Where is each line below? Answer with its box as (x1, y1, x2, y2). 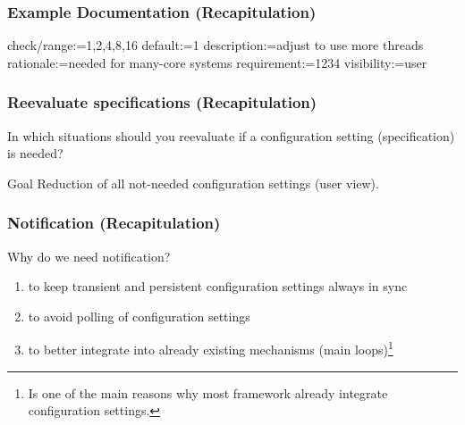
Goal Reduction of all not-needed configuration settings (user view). (7, 173, 379, 192)
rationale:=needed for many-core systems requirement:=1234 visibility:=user (7, 53, 427, 71)
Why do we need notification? (7, 246, 171, 265)
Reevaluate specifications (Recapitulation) (7, 91, 317, 113)
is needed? (7, 144, 63, 162)
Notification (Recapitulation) (7, 212, 221, 234)
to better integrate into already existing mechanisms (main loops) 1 (28, 337, 393, 359)
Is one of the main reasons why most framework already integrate (28, 383, 388, 402)
